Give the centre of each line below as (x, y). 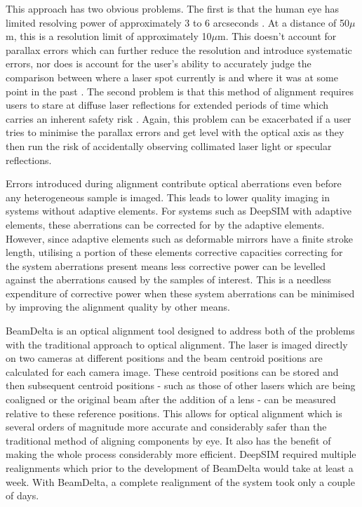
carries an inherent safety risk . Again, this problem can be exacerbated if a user (179, 118)
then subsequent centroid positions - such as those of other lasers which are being (181, 385)
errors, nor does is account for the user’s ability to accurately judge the (159, 63)
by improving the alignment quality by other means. (118, 307)
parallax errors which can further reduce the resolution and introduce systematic (179, 49)
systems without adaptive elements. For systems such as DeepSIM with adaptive (179, 211)
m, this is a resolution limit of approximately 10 (109, 36)
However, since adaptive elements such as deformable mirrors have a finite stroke (179, 238)
